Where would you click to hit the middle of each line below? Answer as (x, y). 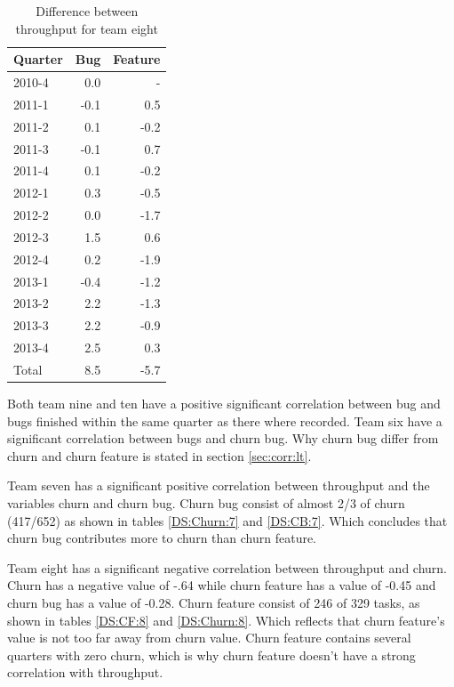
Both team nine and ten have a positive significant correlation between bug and (224, 404)
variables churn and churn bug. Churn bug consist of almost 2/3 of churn (206, 503)
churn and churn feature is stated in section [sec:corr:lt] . (159, 455)
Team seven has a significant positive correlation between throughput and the (219, 485)
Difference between (87, 11)
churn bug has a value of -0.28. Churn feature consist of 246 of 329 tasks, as (214, 603)
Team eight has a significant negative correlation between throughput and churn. (227, 567)
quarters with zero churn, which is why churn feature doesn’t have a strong (211, 655)
